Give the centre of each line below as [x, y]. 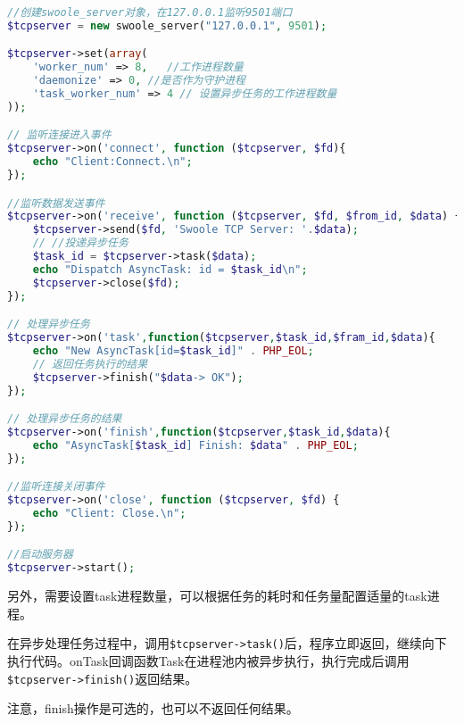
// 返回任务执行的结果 [90, 364]
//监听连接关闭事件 [56, 487]
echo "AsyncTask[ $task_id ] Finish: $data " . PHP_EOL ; [195, 445]
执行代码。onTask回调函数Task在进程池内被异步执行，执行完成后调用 [208, 661]
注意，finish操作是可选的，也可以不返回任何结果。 [153, 708]
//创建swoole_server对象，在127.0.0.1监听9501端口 [150, 12]
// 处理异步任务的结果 [65, 419]
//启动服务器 [40, 555]
